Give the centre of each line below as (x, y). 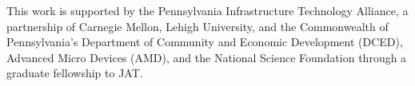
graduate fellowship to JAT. (75, 73)
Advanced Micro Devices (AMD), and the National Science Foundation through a (207, 57)
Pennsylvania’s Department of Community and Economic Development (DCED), (205, 42)
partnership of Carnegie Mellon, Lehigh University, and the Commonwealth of (198, 26)
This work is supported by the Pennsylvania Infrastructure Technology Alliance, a (207, 10)
